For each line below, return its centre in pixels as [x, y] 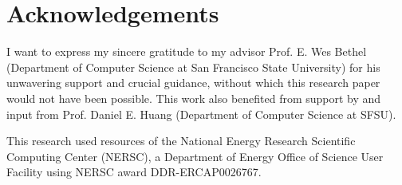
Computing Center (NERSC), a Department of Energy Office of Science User [195, 156]
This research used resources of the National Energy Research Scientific [181, 141]
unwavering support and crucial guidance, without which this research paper [193, 83]
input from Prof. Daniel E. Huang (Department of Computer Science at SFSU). [201, 114]
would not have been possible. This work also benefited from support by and [194, 98]
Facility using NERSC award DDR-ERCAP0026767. [134, 172]
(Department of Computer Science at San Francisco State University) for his [193, 67]
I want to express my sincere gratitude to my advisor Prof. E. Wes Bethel [187, 51]
